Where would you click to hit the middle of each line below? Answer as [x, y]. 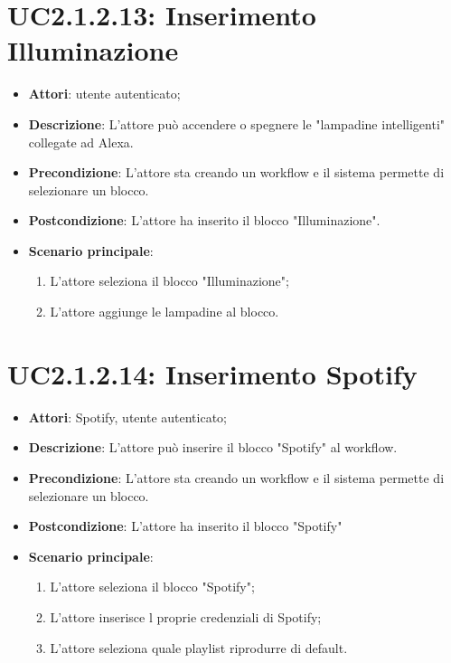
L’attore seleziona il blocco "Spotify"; [152, 587]
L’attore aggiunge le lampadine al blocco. [164, 312]
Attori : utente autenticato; [104, 94]
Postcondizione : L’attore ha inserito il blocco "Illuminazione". [204, 220]
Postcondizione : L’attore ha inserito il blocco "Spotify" [185, 526]
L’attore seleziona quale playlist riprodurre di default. [199, 647]
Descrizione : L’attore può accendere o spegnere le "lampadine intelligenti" [237, 123]
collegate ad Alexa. [81, 142]
